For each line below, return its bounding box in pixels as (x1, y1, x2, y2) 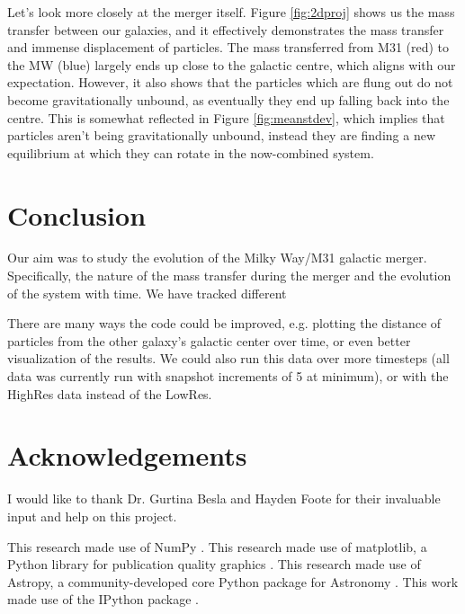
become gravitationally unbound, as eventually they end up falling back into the (7, 90, 450, 109)
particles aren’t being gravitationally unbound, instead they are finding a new (7, 126, 435, 145)
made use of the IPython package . (7, 590, 199, 609)
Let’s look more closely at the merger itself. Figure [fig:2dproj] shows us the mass (7, 3, 455, 21)
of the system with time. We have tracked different (7, 283, 287, 302)
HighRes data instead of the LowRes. (7, 384, 212, 403)
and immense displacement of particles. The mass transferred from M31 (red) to (7, 38, 450, 57)
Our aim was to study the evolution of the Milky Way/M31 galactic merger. (7, 248, 427, 267)
